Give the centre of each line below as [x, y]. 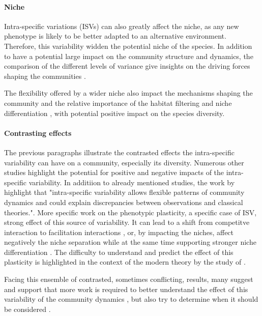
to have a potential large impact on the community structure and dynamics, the [129, 56]
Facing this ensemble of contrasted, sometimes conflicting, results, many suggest [129, 279]
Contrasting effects [38, 133]
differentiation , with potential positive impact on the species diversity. [114, 113]
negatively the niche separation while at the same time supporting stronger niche [130, 242]
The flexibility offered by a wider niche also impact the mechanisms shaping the [128, 93]
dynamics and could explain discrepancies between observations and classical [124, 202]
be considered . [27, 309]
